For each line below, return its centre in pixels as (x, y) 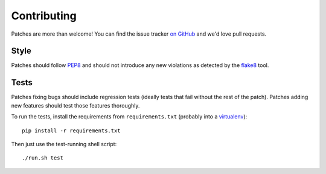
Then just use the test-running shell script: (64, 144)
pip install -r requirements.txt (71, 130)
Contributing (44, 16)
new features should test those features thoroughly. (75, 105)
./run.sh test (43, 158)
